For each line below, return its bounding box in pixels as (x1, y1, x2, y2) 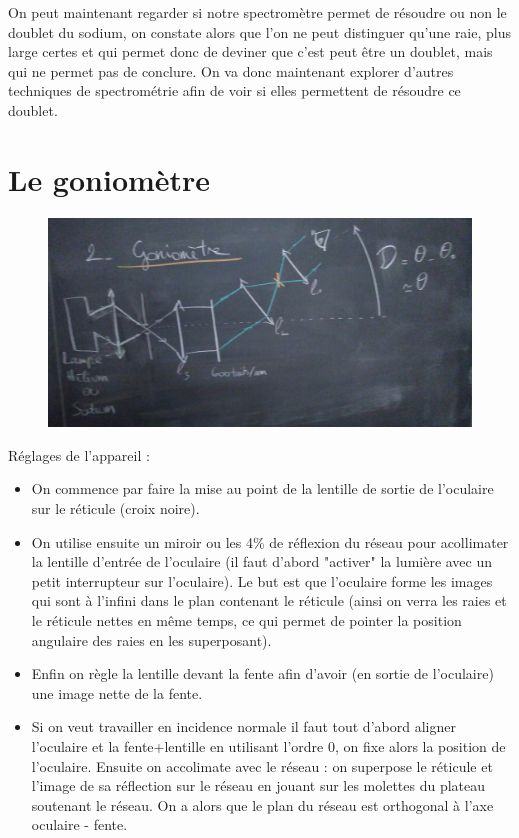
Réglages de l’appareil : (8, 444, 150, 465)
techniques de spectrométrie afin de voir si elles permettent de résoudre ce (8, 80, 461, 101)
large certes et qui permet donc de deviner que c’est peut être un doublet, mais (8, 41, 493, 62)
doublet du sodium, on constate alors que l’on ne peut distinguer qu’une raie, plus (8, 21, 512, 42)
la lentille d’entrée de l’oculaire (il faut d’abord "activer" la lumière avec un (31, 551, 493, 572)
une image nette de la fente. (31, 682, 203, 703)
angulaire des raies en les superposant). (31, 629, 272, 650)
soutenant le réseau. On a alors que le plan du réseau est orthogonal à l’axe (31, 794, 494, 815)
